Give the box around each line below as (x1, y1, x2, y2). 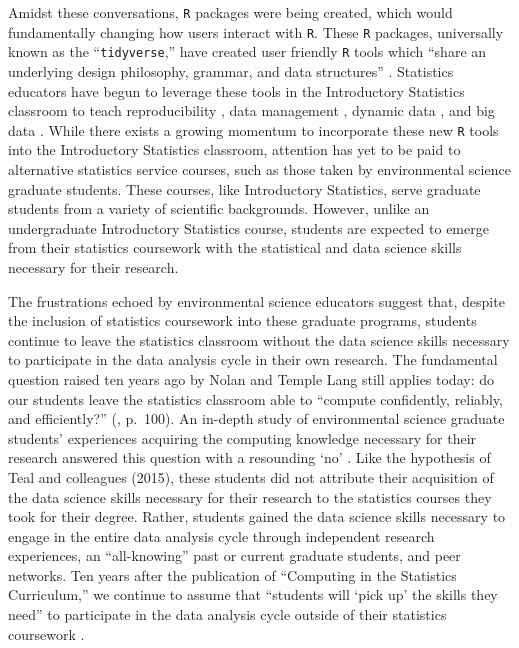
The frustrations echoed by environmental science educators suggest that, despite (8, 290, 505, 311)
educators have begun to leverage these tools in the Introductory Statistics (8, 80, 465, 101)
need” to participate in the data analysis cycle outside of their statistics (8, 604, 447, 625)
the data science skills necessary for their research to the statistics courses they (8, 486, 492, 507)
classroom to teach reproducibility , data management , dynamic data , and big (8, 100, 495, 121)
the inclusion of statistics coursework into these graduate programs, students (8, 310, 477, 331)
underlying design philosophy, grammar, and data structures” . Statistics (8, 60, 454, 81)
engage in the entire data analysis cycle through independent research (8, 525, 435, 546)
